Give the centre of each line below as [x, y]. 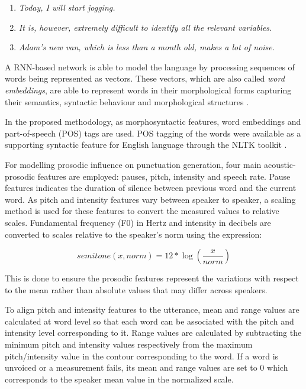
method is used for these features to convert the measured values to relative [142, 211]
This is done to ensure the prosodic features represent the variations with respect [152, 278]
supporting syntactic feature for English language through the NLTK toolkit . [146, 145]
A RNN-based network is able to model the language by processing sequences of [150, 67]
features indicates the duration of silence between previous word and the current [151, 188]
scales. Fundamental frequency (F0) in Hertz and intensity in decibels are [138, 222]
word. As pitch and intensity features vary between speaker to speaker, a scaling [150, 199]
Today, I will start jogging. [67, 7]
